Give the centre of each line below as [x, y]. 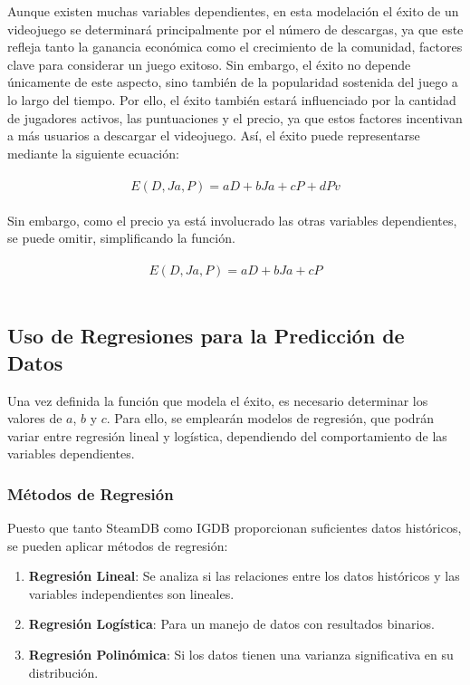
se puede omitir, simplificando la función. [121, 238]
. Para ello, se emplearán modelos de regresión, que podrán [270, 418]
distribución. [63, 672]
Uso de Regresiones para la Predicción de [206, 336]
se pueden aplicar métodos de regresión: [118, 545]
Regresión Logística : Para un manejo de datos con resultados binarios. [231, 624]
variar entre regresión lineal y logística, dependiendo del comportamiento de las [227, 435]
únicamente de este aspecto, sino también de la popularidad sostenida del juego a [233, 82]
